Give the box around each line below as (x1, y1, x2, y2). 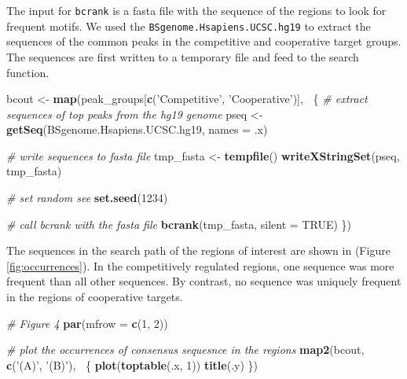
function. (6, 64, 49, 80)
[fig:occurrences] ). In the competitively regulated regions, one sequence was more (6, 257, 394, 274)
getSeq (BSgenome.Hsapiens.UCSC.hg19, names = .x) (6, 121, 268, 138)
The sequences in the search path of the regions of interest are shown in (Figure (6, 242, 390, 259)
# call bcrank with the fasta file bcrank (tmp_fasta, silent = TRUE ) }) (6, 215, 351, 232)
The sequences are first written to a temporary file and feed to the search (6, 48, 359, 64)
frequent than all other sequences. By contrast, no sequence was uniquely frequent (6, 273, 401, 289)
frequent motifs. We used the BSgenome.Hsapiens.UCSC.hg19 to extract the (6, 17, 371, 34)
